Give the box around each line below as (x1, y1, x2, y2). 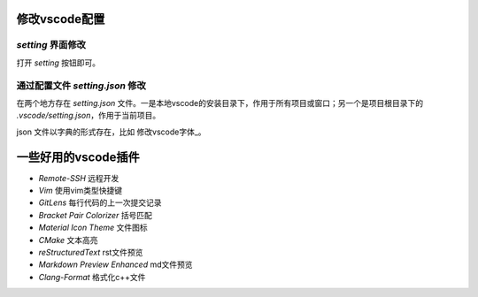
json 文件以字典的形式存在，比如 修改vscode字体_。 (16, 126, 207, 137)
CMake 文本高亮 (38, 234, 98, 245)
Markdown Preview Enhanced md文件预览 (38, 259, 194, 270)
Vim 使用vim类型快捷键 (38, 185, 123, 195)
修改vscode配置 (16, 11, 105, 27)
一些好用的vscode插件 (16, 149, 141, 164)
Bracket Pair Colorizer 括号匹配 (38, 209, 152, 220)
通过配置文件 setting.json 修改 (16, 80, 146, 92)
